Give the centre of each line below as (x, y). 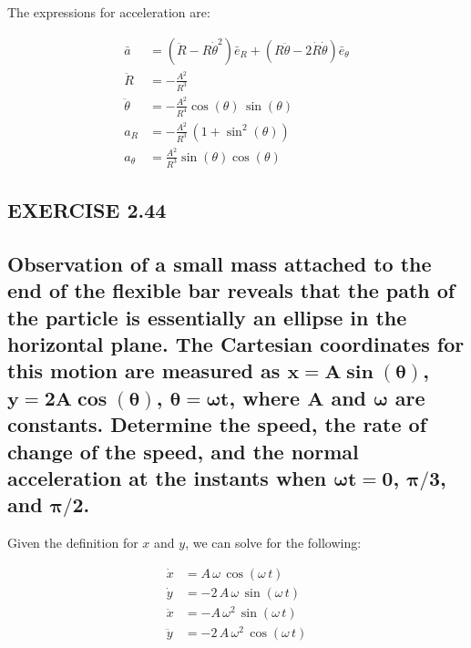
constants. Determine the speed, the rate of (217, 424)
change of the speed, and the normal (183, 451)
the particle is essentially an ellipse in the (207, 317)
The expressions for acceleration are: (109, 12)
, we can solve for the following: (273, 543)
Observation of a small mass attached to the (220, 263)
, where (265, 397)
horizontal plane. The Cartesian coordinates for (236, 344)
